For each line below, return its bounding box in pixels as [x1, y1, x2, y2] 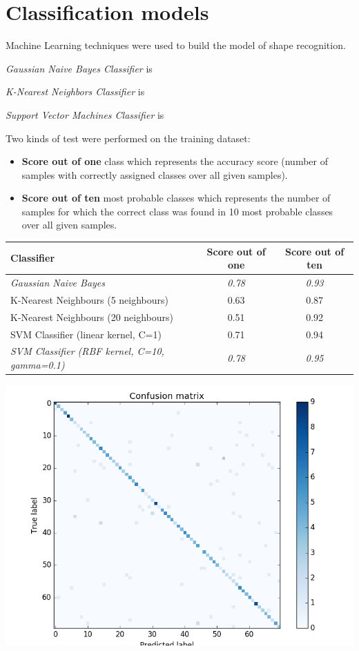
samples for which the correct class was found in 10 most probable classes [21, 204, 333, 218]
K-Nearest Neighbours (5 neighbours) [10, 292, 169, 307]
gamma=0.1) [10, 357, 65, 371]
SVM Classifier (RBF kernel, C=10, [10, 344, 164, 358]
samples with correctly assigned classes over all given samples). [21, 167, 288, 182]
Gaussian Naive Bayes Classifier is [6, 61, 153, 75]
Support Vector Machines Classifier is [6, 107, 164, 122]
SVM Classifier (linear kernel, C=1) [10, 327, 162, 341]
